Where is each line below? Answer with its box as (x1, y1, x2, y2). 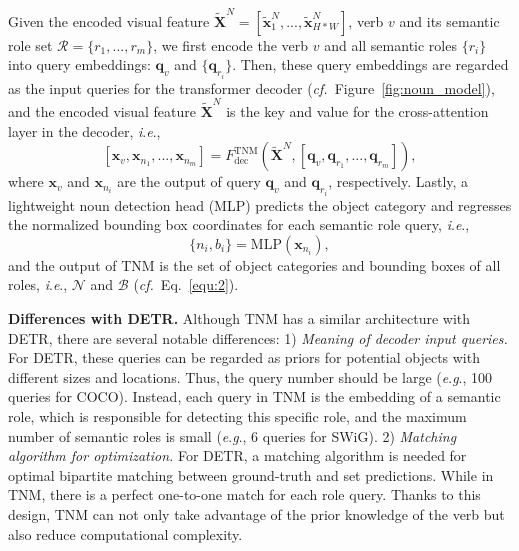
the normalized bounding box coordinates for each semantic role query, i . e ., (8, 214, 470, 235)
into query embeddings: (8, 54, 151, 75)
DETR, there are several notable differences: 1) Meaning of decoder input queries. (8, 327, 508, 348)
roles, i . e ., (8, 274, 68, 295)
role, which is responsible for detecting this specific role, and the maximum (8, 406, 467, 427)
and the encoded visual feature (8, 101, 196, 122)
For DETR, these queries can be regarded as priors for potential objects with (8, 347, 480, 368)
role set (8, 34, 53, 55)
